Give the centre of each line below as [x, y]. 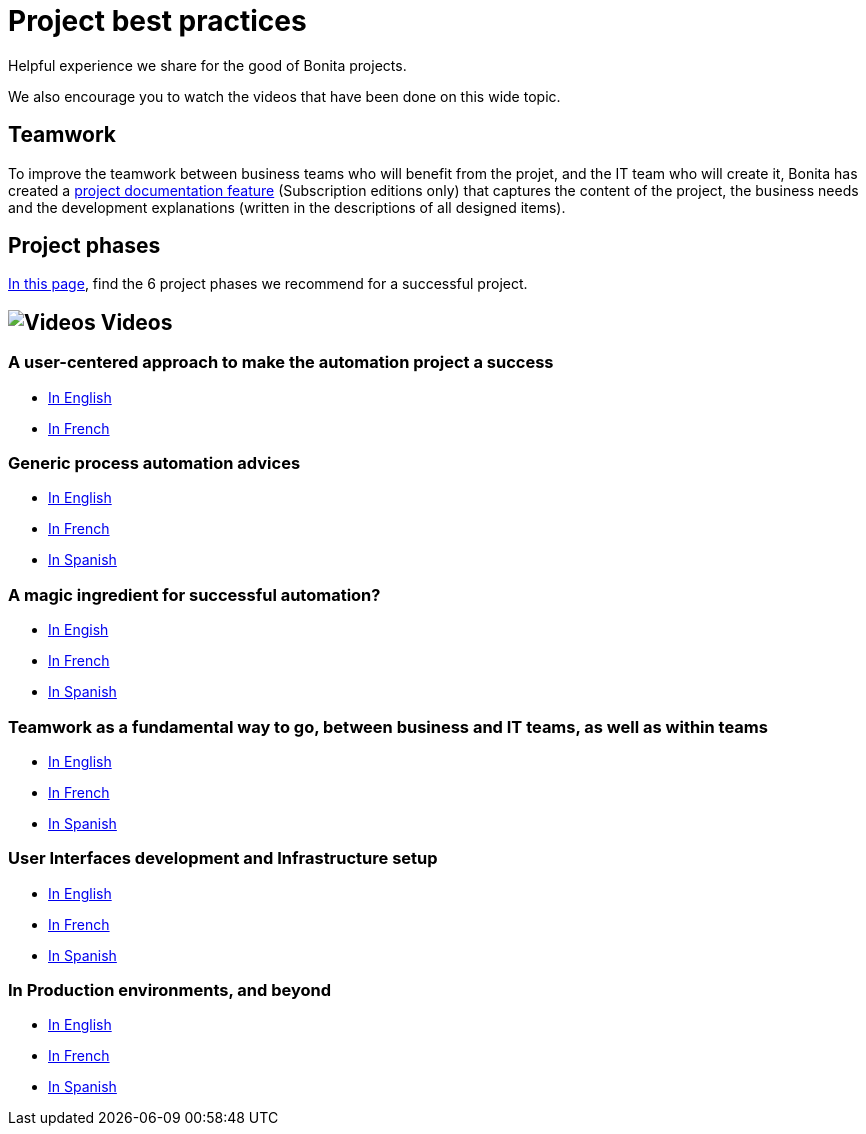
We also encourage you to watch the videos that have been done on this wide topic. [284, 96]
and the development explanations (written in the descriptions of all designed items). [287, 207]
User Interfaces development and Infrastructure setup [223, 858]
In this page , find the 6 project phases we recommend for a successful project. [268, 284]
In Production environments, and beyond [170, 990]
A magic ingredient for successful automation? [194, 594]
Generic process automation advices [154, 463]
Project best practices [157, 21]
